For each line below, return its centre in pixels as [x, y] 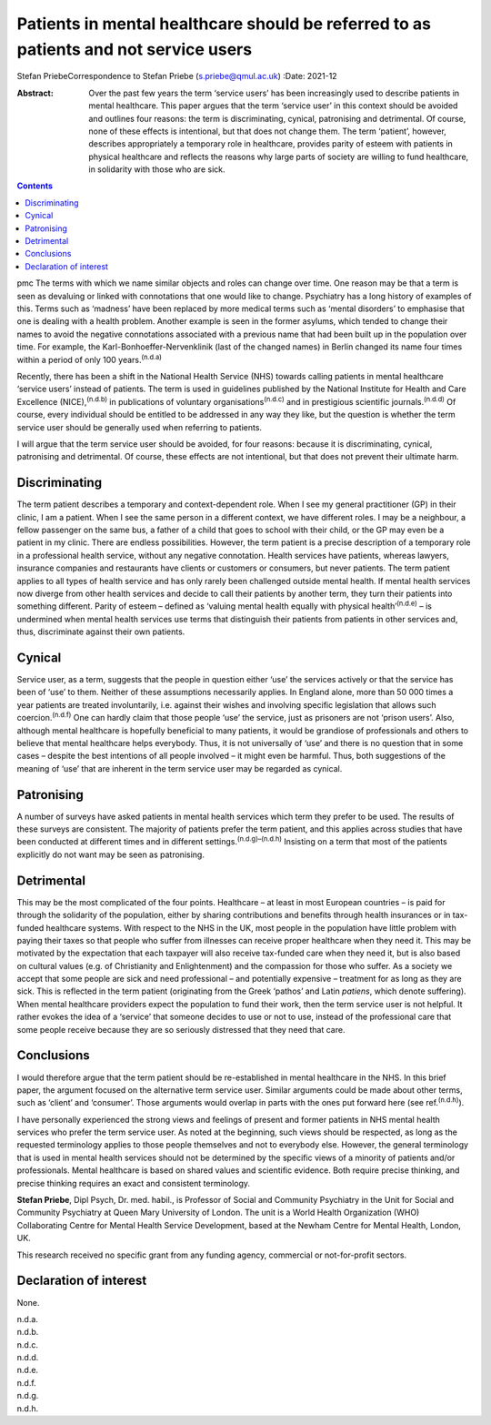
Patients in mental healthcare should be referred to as [224, 24]
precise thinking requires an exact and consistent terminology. [133, 1183]
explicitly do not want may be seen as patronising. [110, 854]
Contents [35, 186]
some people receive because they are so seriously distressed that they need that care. [181, 1029]
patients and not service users [135, 49]
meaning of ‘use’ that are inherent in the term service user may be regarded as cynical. [180, 768]
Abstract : [35, 93]
